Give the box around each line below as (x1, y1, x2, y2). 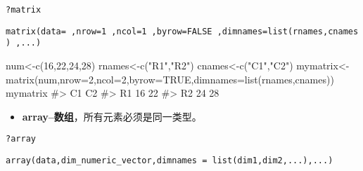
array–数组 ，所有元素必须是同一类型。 (22, 109, 202, 123)
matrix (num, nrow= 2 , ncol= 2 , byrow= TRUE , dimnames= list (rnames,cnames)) (6, 71, 334, 86)
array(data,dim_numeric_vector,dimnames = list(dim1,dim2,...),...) (6, 156, 333, 165)
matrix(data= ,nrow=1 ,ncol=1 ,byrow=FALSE (6, 26, 212, 36)
